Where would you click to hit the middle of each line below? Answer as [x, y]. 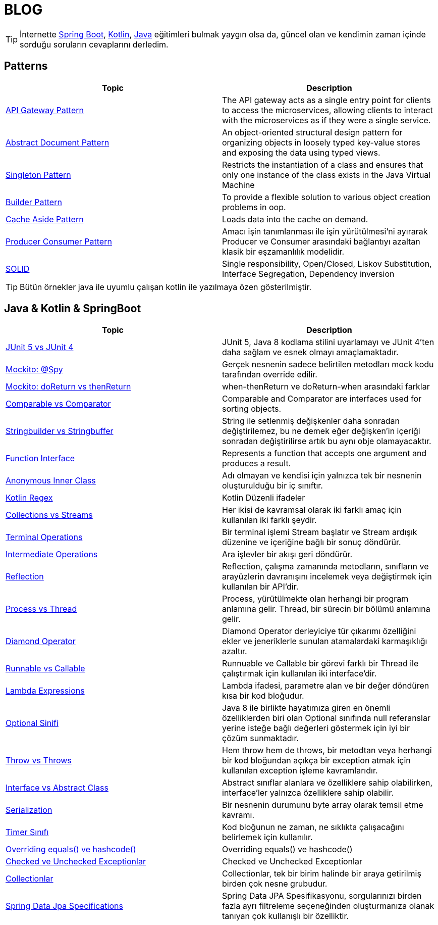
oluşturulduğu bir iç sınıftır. [272, 486]
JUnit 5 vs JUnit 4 [40, 347]
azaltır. [235, 651]
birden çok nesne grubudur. [275, 884]
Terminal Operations [44, 537]
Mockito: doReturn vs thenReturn [68, 387]
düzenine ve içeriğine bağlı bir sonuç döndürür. [312, 542]
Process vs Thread [41, 609]
